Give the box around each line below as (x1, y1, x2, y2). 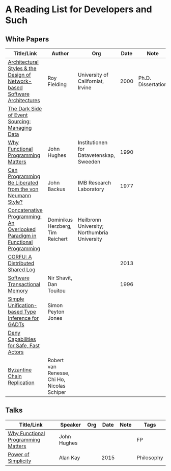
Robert (47, 357, 64, 364)
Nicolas (47, 382, 66, 389)
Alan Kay (59, 454, 80, 461)
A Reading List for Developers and (5, 4, 153, 15)
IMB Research (78, 179, 111, 186)
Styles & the (8, 65, 37, 72)
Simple (8, 295, 24, 302)
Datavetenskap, (78, 152, 116, 159)
